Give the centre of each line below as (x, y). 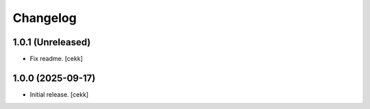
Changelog (45, 18)
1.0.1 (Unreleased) (52, 42)
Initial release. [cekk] (59, 94)
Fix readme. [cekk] (56, 59)
